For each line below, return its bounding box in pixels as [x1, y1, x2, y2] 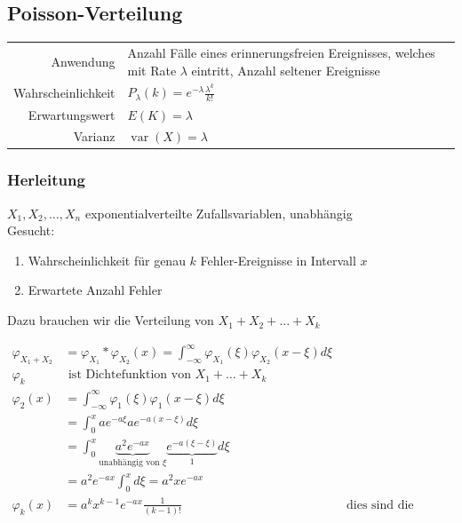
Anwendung [51, 52, 115, 70]
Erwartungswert [28, 105, 115, 123]
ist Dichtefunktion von [68, 368, 191, 382]
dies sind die [346, 498, 414, 511]
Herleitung [7, 169, 85, 191]
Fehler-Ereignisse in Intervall [200, 250, 356, 269]
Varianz [73, 127, 115, 146]
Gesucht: [7, 221, 55, 240]
